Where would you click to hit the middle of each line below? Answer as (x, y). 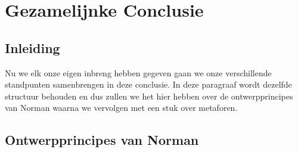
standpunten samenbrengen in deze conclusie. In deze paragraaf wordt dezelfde (148, 84)
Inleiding (32, 47)
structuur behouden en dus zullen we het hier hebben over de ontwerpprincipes (149, 96)
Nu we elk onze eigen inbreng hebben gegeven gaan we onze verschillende (138, 72)
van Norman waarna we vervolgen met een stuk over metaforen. (121, 108)
